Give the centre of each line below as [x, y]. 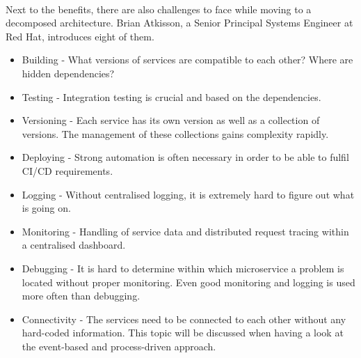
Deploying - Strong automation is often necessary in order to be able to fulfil [185, 157]
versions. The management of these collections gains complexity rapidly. [175, 133]
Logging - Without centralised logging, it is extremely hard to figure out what [188, 194]
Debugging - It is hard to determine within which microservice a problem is [183, 268]
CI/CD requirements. [67, 170]
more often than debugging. [81, 296]
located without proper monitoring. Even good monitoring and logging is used [188, 282]
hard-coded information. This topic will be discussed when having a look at [183, 333]
